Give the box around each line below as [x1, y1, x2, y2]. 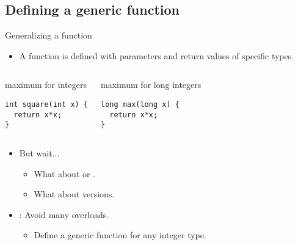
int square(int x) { [5, 100, 89, 109]
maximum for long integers [101, 78, 202, 91]
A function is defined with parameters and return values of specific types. [19, 49, 294, 62]
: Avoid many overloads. [19, 208, 109, 221]
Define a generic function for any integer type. [34, 229, 206, 241]
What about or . [34, 167, 95, 180]
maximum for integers [5, 78, 87, 91]
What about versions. [34, 188, 115, 200]
